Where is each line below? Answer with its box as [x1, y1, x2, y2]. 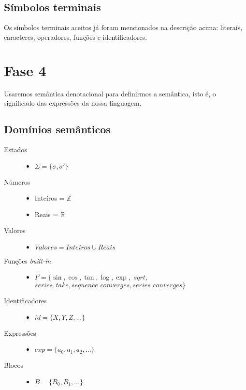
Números [4, 176, 30, 187]
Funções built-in [4, 255, 51, 265]
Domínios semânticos [4, 122, 111, 137]
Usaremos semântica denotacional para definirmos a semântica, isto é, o [4, 88, 216, 98]
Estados [4, 144, 27, 154]
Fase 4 [4, 60, 46, 80]
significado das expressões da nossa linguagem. [4, 98, 142, 108]
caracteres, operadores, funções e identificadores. [4, 31, 147, 42]
